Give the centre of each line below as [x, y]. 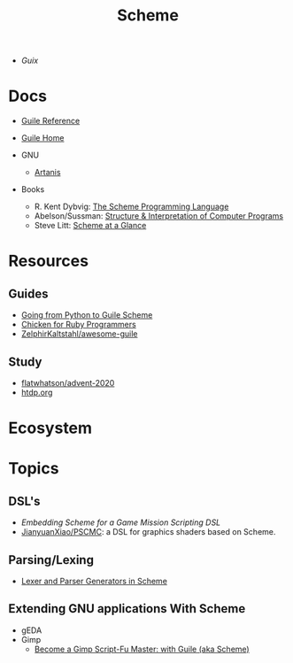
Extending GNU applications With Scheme [127, 609]
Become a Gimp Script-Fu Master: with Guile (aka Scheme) [142, 649]
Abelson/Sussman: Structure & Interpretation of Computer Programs [159, 216]
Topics [34, 469]
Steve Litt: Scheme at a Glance [90, 226]
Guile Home [42, 138]
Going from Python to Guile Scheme [87, 315]
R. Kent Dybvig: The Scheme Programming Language [131, 207]
